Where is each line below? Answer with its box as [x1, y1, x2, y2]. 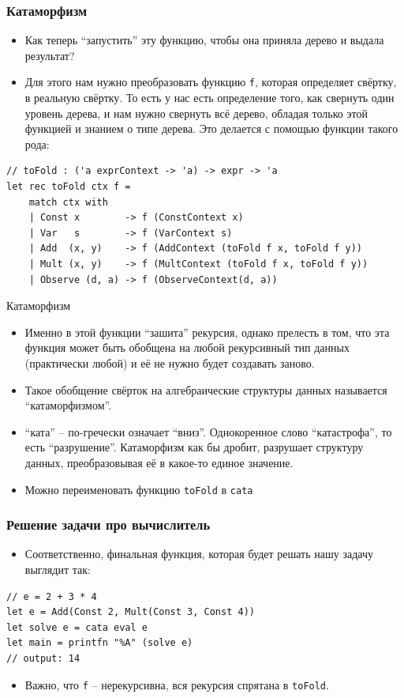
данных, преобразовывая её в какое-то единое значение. [24, 454, 294, 470]
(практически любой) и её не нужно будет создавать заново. [24, 354, 315, 371]
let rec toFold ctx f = [6, 181, 131, 193]
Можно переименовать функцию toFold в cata [24, 481, 253, 497]
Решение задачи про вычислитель [6, 515, 211, 534]
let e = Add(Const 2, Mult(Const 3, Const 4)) [6, 606, 255, 618]
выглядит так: [24, 561, 91, 577]
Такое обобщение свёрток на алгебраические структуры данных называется [24, 381, 387, 398]
